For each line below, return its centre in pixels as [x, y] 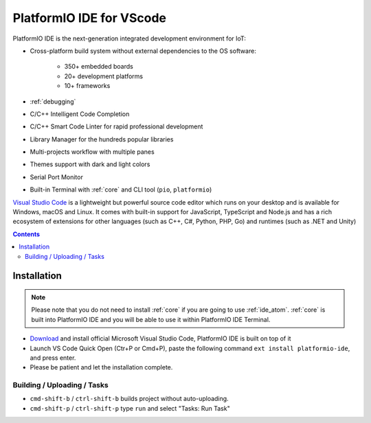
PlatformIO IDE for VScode [89, 18]
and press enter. [53, 358]
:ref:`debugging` [53, 101]
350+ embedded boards [99, 67]
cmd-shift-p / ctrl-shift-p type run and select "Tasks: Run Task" [130, 408]
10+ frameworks [87, 86]
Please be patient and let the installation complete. [101, 367]
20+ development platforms [104, 76]
